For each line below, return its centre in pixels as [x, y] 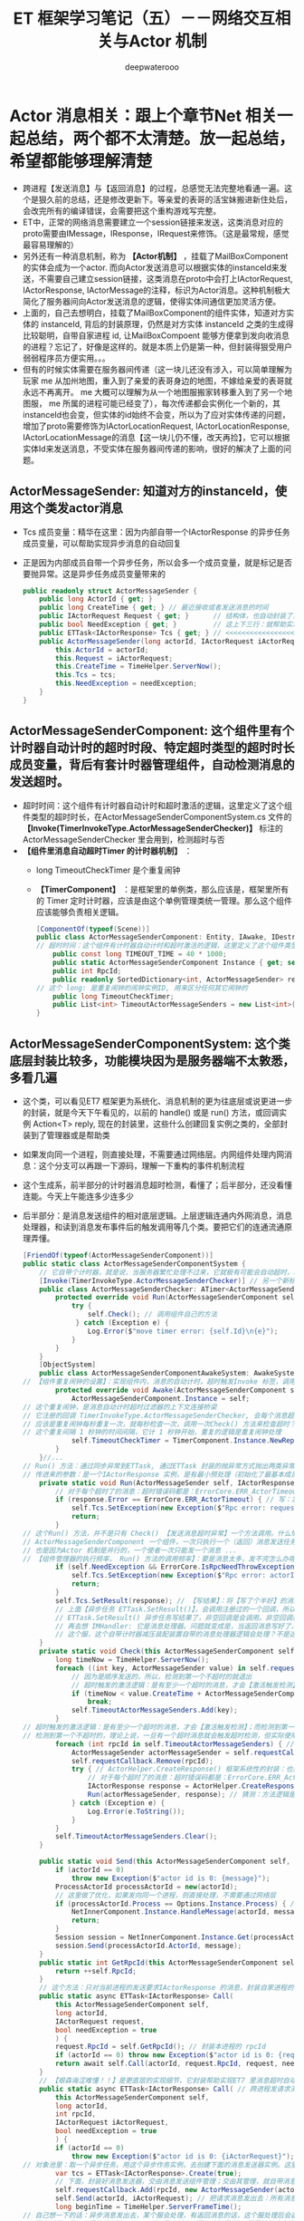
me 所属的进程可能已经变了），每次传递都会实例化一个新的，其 [165, 403]
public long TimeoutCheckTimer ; [114, 996]
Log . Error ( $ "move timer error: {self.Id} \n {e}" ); [183, 1331]
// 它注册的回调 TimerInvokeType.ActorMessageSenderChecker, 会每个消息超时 [161, 1415]
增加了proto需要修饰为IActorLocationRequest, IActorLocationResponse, [156, 426]
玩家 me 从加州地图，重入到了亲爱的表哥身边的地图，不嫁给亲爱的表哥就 [157, 381]
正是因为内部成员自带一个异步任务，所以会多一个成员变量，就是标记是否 [157, 562]
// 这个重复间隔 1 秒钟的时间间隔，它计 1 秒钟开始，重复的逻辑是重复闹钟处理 [152, 1433]
